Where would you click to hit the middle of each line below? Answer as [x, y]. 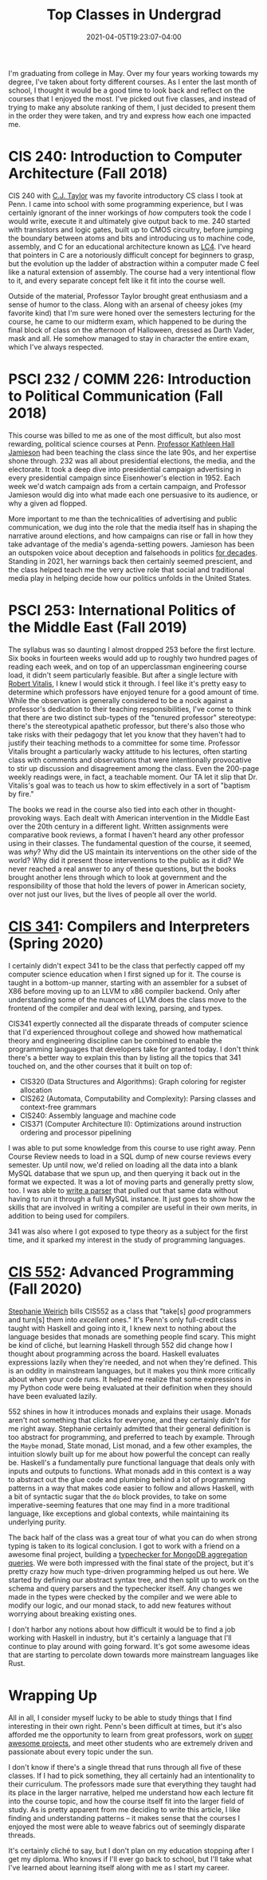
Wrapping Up [53, 1695]
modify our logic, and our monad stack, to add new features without [120, 1605]
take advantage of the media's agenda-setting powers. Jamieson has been [132, 544]
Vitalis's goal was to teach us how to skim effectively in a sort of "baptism [130, 785]
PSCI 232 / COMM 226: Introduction [130, 379]
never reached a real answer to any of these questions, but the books [122, 868]
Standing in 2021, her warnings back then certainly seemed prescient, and [130, 561]
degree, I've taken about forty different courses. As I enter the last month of [133, 81]
